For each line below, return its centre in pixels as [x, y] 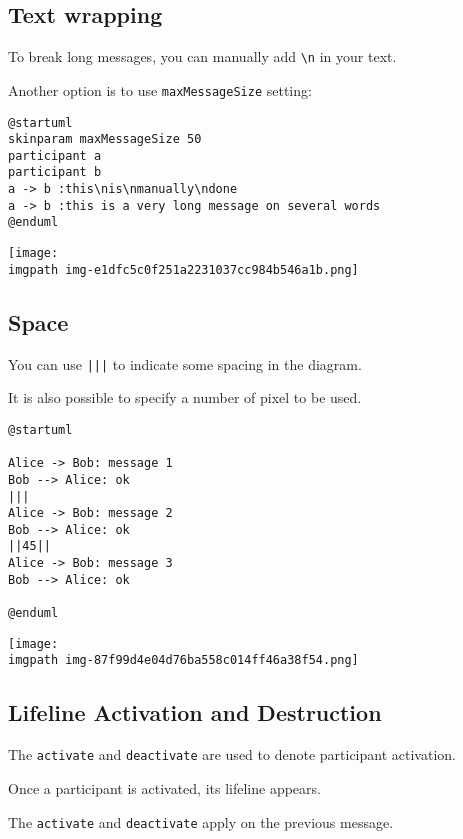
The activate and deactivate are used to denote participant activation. [232, 754]
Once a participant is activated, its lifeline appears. [164, 787]
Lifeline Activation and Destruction [195, 712]
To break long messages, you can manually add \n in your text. [202, 56]
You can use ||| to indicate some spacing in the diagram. [185, 363]
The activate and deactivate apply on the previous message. [201, 821]
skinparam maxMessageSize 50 [105, 139]
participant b [55, 172]
